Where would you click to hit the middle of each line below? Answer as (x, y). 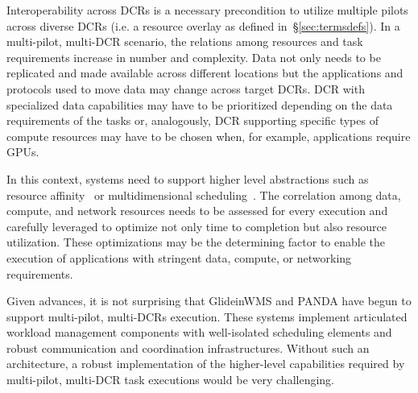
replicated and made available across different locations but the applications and (205, 73)
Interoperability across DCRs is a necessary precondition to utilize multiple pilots (207, 10)
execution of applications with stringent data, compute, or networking (179, 257)
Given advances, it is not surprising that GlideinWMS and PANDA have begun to (209, 301)
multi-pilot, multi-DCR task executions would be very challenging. (170, 380)
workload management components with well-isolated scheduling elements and (199, 332)
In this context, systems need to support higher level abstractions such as (188, 178)
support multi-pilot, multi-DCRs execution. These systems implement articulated (207, 316)
